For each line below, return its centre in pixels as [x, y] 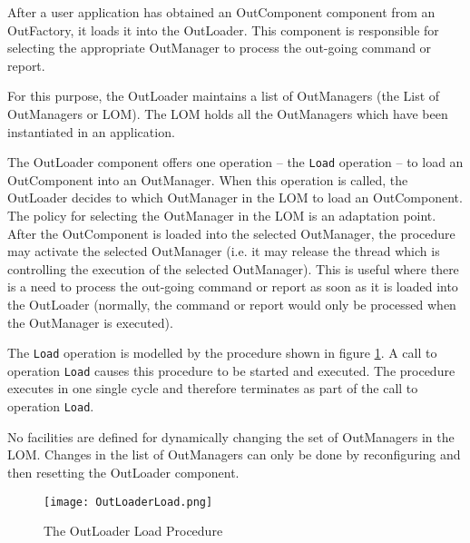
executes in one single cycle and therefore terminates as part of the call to [213, 388]
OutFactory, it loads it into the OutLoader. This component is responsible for [223, 30]
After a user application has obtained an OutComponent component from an [221, 12]
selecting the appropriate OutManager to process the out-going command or [220, 48]
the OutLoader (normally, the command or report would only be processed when [232, 304]
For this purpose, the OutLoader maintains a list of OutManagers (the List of [224, 96]
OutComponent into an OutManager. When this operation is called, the [208, 179]
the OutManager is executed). [90, 322]
